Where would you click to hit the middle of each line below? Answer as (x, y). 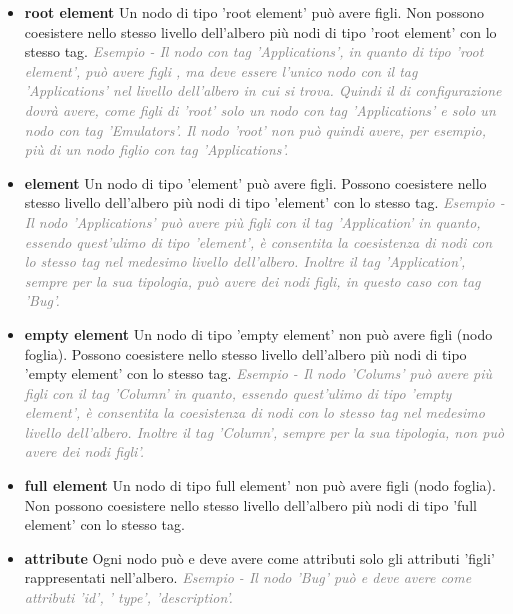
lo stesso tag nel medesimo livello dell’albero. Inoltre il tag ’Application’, (245, 261)
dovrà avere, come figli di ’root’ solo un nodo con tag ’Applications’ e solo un (260, 109)
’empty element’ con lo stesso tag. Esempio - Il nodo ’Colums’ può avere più (258, 373)
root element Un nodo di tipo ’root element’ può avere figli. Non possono (254, 12)
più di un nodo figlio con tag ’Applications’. (156, 149)
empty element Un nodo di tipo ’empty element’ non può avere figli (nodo (258, 333)
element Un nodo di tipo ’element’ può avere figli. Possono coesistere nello (255, 182)
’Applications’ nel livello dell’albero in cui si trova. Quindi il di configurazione (263, 90)
